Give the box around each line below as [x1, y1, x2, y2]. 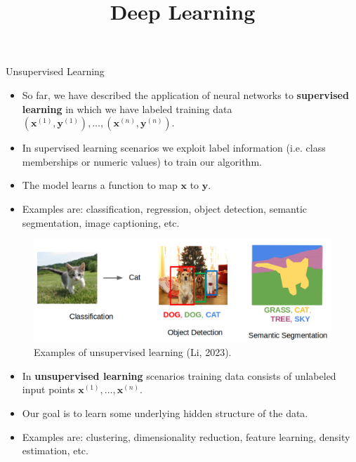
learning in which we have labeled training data [22, 101, 232, 116]
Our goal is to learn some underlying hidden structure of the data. [22, 406, 308, 421]
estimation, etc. [22, 443, 88, 458]
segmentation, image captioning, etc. [22, 215, 180, 230]
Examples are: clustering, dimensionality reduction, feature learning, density [22, 429, 350, 444]
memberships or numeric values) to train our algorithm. [22, 154, 262, 169]
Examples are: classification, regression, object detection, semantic [22, 201, 307, 216]
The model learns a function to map [22, 178, 178, 192]
